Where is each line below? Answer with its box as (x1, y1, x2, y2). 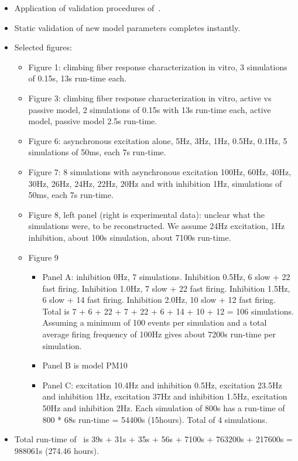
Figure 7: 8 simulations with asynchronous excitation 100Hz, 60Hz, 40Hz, (28, 165, 292, 177)
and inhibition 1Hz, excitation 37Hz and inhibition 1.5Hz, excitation (42, 390, 287, 402)
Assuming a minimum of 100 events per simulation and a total (42, 316, 267, 329)
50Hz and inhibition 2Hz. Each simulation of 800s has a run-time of (42, 402, 285, 414)
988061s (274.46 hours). (14, 444, 99, 456)
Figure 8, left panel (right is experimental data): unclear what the (28, 208, 265, 220)
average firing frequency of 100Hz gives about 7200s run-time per (42, 328, 276, 340)
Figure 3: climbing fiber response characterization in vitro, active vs (28, 91, 272, 104)
